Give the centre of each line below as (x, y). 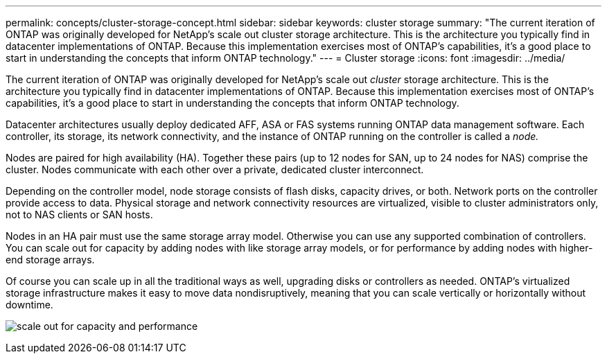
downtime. (29, 305)
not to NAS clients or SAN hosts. (79, 214)
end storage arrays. (50, 260)
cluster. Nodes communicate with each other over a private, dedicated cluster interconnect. (215, 169)
